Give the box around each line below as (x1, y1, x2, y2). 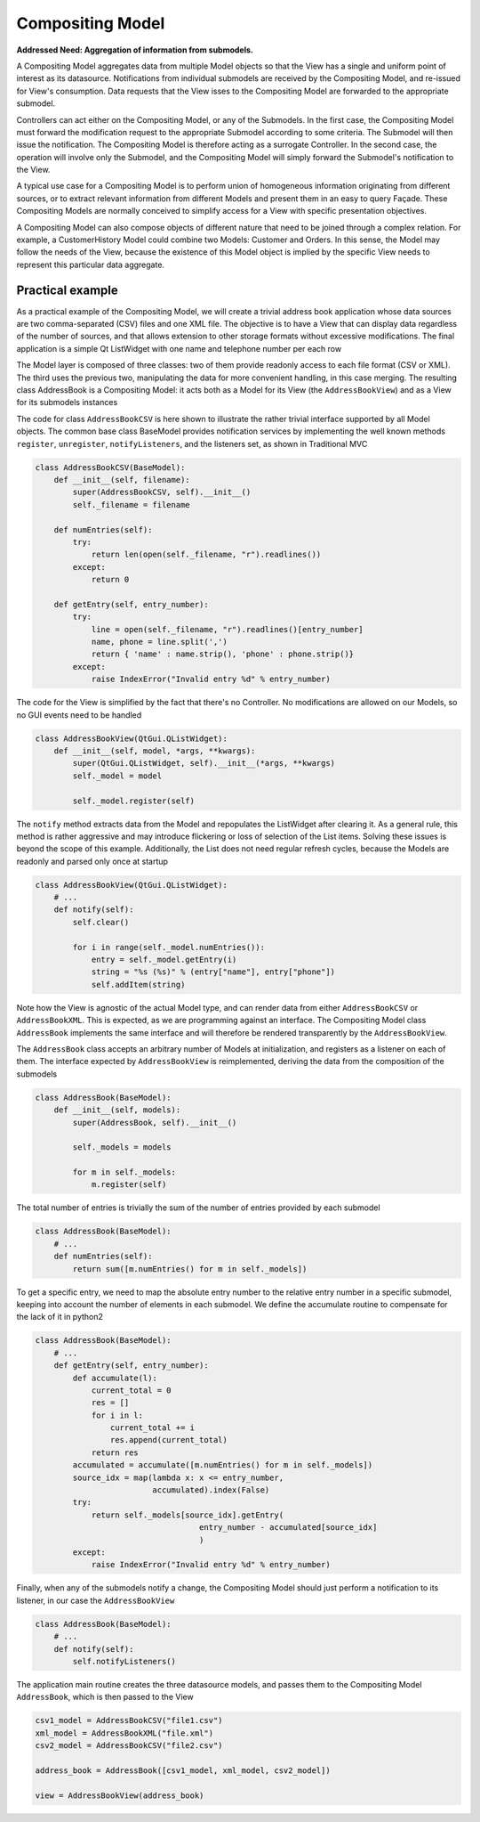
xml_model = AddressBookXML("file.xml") (35, 1728, 213, 1738)
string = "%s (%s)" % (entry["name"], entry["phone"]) (91, 967, 336, 977)
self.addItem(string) (91, 980, 186, 989)
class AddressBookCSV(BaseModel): (35, 462, 186, 472)
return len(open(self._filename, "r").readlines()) (91, 549, 322, 560)
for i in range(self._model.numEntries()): (72, 942, 266, 952)
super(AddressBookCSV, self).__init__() (72, 487, 252, 498)
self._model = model (72, 770, 163, 781)
